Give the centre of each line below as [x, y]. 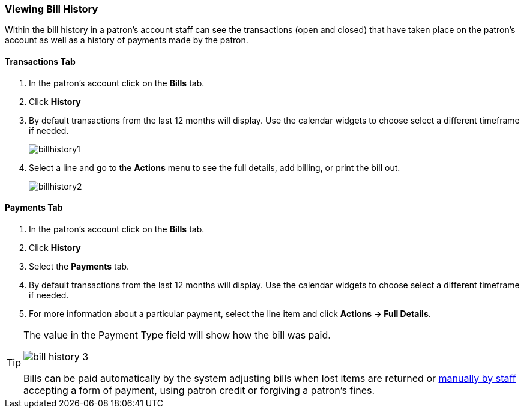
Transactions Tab [40, 61]
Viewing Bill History [52, 9]
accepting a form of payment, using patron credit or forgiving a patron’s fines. [199, 390]
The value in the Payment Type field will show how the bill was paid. [177, 335]
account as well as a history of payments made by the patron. [127, 40]
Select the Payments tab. [79, 266]
